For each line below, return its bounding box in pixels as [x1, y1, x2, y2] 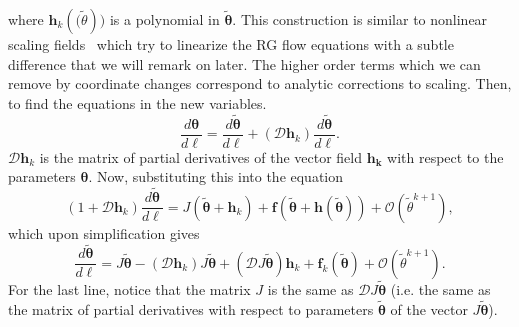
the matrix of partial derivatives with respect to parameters [8, 298, 374, 319]
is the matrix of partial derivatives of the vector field [39, 146, 363, 167]
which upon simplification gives [8, 222, 200, 243]
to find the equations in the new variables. [8, 92, 267, 113]
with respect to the [387, 146, 504, 167]
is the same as [267, 279, 354, 300]
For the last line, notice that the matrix [8, 279, 251, 300]
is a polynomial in [109, 9, 220, 29]
